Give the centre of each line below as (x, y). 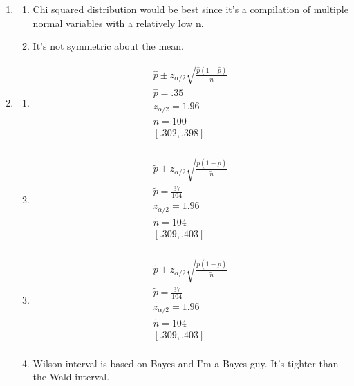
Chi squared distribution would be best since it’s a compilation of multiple (190, 9)
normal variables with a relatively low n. (118, 22)
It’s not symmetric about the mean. (108, 46)
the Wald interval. (71, 377)
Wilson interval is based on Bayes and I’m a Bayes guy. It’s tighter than (186, 363)
